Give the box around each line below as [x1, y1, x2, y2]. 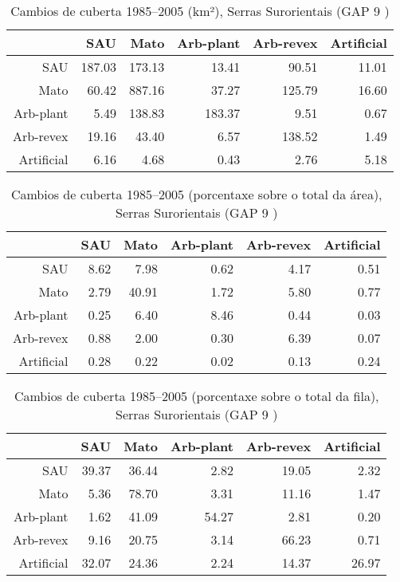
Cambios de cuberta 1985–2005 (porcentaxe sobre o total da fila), [14, 387, 379, 405]
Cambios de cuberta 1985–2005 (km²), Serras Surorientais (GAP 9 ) [10, 2, 390, 20]
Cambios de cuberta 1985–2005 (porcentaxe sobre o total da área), [10, 185, 382, 203]
